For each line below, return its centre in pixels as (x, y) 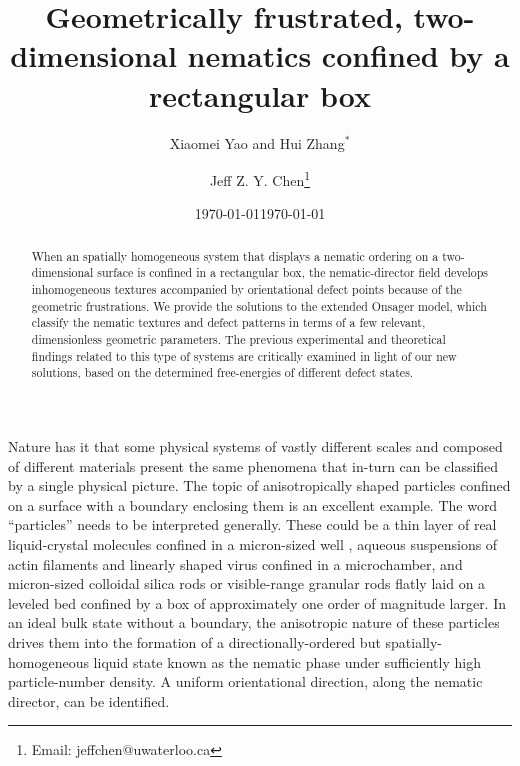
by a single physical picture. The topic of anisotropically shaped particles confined (259, 485)
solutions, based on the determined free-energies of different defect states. (222, 372)
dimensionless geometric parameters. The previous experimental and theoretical (238, 339)
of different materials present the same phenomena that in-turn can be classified (253, 465)
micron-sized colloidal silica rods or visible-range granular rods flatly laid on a (247, 583)
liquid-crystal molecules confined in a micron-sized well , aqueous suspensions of (253, 543)
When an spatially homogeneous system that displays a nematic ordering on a (235, 255)
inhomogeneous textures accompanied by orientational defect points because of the (246, 289)
